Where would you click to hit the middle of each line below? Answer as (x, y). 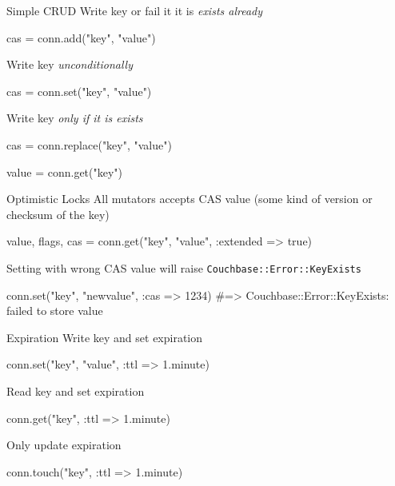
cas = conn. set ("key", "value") (79, 91)
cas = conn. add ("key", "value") (81, 37)
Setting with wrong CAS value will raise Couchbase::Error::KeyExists (184, 267)
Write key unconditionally (70, 64)
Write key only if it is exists (75, 118)
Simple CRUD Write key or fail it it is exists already (135, 10)
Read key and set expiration (76, 390)
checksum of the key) (58, 214)
